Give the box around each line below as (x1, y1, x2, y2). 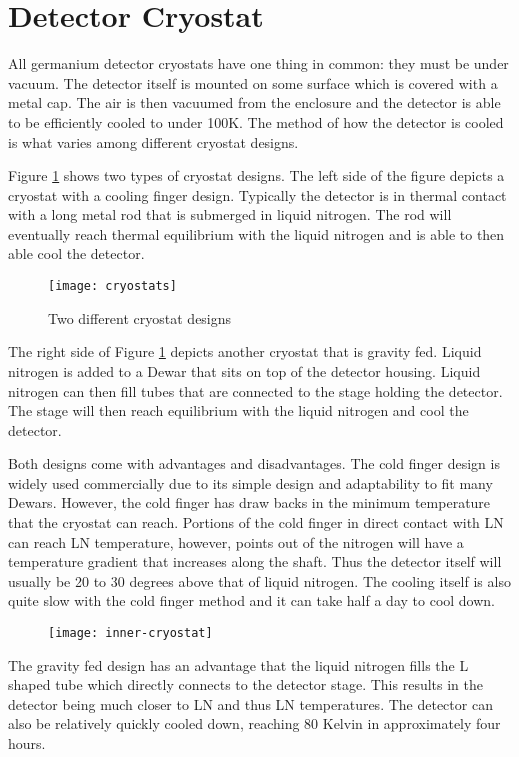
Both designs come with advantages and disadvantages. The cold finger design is (8, 453, 500, 474)
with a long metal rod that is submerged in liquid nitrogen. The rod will (8, 204, 452, 225)
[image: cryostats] (48, 279, 177, 294)
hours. (8, 733, 46, 754)
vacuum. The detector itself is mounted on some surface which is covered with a (8, 72, 498, 93)
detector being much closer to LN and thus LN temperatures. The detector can (8, 693, 493, 714)
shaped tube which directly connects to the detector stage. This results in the (8, 674, 483, 695)
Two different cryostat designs (48, 307, 232, 328)
